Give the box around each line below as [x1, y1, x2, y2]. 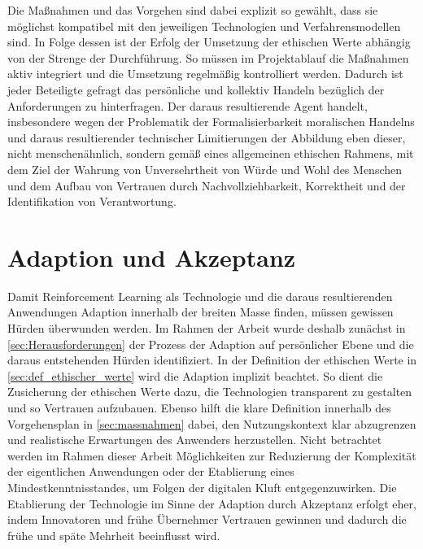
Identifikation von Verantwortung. [7, 193, 177, 210]
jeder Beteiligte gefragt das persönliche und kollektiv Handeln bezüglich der [7, 81, 385, 98]
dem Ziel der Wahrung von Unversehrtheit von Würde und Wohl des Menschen [7, 160, 403, 177]
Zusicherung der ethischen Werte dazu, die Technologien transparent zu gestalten [7, 383, 412, 400]
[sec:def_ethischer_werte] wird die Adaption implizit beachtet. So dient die [7, 367, 383, 384]
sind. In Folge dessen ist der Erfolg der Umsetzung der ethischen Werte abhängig [7, 33, 411, 50]
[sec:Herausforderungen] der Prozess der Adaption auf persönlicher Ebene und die [7, 335, 414, 352]
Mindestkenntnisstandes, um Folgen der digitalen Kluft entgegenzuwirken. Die [7, 478, 397, 495]
